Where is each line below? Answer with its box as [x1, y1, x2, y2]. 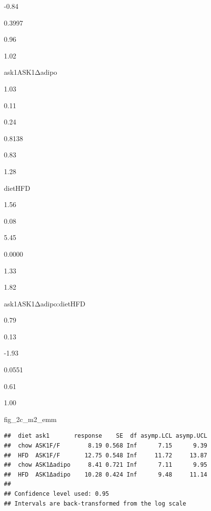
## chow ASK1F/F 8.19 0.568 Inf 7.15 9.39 [4, 442, 208, 450]
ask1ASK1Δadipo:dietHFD [4, 298, 86, 308]
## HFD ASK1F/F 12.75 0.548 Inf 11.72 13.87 [4, 451, 208, 459]
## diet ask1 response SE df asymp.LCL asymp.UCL [4, 432, 208, 440]
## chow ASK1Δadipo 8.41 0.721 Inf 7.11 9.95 [4, 461, 208, 469]
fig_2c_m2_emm [4, 414, 57, 424]
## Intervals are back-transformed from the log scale [4, 500, 187, 507]
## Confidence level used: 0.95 [4, 490, 109, 497]
